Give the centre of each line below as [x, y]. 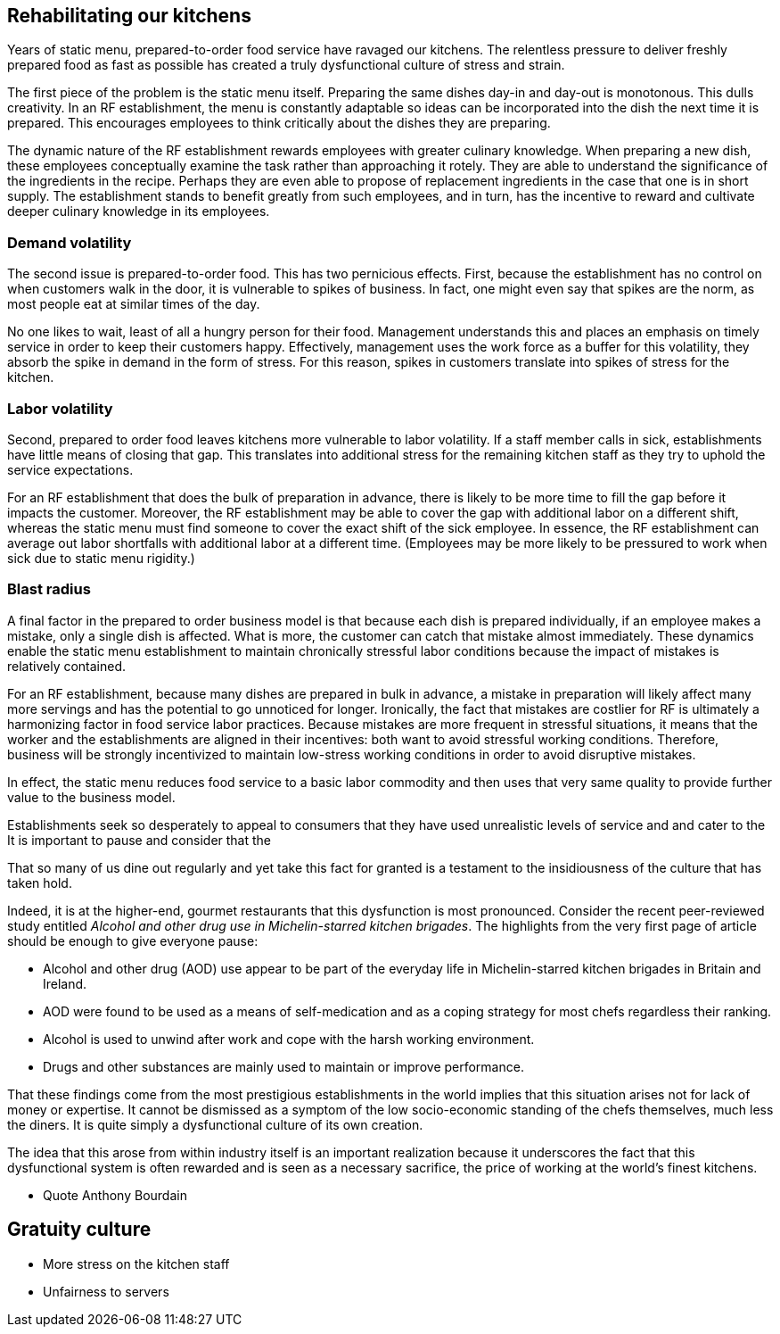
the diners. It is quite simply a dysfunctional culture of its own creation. [215, 1124]
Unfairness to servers [106, 1291]
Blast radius [49, 589]
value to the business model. [91, 797]
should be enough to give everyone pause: [133, 940]
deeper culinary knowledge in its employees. [139, 211]
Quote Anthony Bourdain [115, 1195]
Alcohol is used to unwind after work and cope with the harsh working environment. [289, 1039]
